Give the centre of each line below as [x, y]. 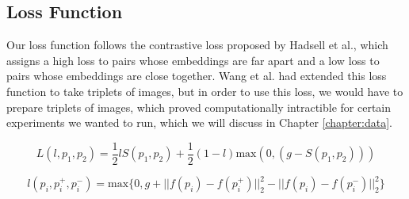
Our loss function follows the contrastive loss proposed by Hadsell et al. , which [197, 45]
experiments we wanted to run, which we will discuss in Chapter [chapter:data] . [199, 122]
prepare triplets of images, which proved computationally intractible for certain [199, 107]
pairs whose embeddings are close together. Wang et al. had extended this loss [197, 76]
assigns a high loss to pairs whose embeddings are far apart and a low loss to [193, 60]
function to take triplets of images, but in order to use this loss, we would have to [205, 91]
